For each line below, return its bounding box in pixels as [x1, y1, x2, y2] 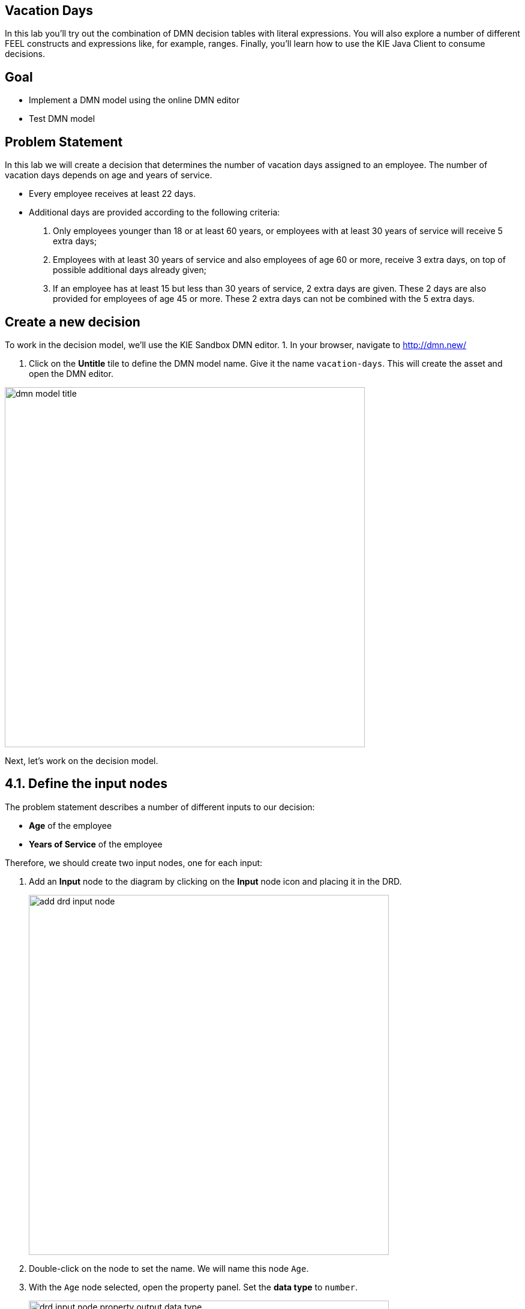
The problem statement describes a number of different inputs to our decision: [5, 801, 315, 812]
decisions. [5, 49, 45, 59]
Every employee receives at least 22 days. [29, 188, 196, 199]
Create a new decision [5, 314, 140, 330]
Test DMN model [29, 113, 95, 124]
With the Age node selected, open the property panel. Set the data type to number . [29, 1281, 358, 1292]
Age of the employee [29, 820, 112, 831]
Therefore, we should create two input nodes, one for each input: [5, 857, 263, 868]
